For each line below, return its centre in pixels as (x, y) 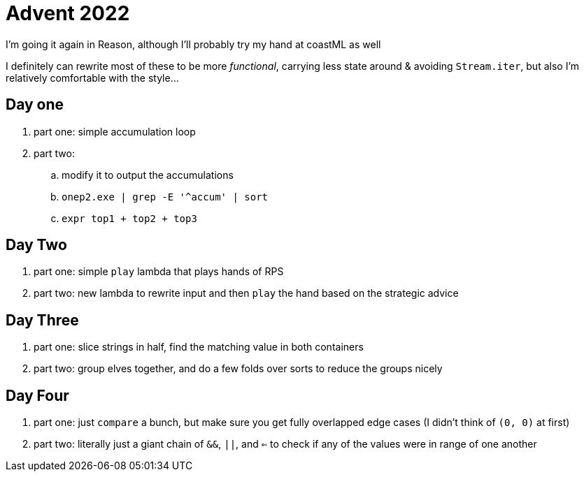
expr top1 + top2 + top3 (129, 218)
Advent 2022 (68, 13)
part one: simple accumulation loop (115, 131)
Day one (35, 105)
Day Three (42, 320)
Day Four (37, 395)
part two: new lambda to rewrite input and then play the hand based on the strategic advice (246, 293)
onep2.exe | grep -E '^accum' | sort (165, 197)
